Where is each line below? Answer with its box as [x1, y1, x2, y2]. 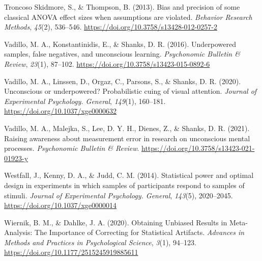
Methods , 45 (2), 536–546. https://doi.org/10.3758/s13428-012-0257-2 [4, 21, 217, 32]
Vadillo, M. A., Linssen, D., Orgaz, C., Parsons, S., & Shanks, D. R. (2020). [4, 75, 241, 86]
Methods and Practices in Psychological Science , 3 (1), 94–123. [4, 237, 196, 247]
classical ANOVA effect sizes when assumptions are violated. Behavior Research [4, 11, 252, 22]
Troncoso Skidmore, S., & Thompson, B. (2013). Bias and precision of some [4, 2, 240, 12]
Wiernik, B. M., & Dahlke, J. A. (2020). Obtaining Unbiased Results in [4, 217, 227, 227]
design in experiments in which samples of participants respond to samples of [4, 179, 245, 190]
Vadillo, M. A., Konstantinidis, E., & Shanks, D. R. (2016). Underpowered [4, 38, 236, 49]
